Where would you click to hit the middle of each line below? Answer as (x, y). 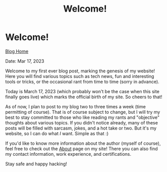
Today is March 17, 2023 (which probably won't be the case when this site (82, 91)
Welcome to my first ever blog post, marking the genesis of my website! (80, 71)
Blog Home (17, 51)
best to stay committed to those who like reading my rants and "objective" (82, 117)
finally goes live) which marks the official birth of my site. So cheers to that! (84, 97)
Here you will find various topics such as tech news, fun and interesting (80, 76)
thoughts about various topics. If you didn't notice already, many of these (82, 122)
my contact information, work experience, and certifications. (68, 154)
